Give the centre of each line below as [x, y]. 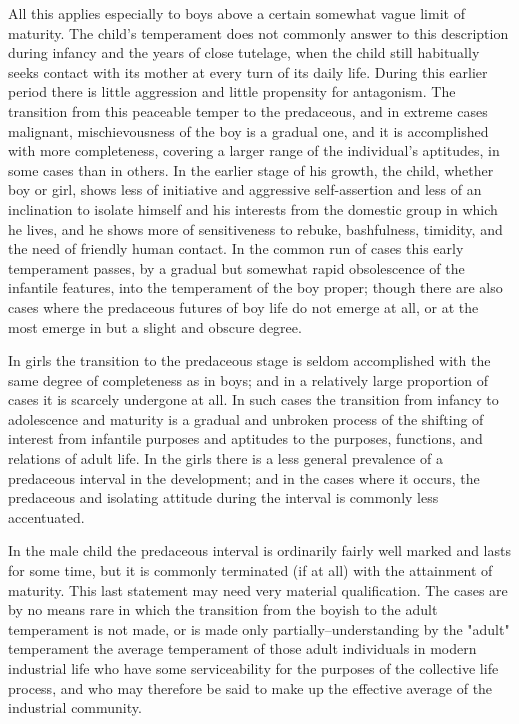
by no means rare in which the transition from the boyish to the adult [223, 609]
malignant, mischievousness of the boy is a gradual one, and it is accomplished [248, 130]
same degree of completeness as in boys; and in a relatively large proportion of [248, 379]
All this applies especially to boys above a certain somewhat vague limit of [236, 13]
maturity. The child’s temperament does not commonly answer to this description [258, 32]
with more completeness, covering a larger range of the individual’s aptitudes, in [254, 150]
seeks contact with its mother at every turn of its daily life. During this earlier [248, 71]
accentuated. [46, 516]
